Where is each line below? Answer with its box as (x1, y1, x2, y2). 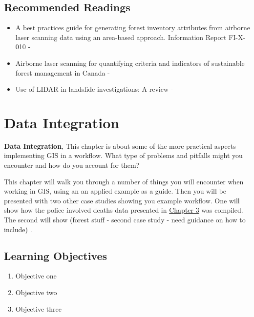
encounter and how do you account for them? (4, 160, 140, 170)
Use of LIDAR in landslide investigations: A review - (15, 84, 173, 94)
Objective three (15, 303, 62, 314)
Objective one (15, 271, 57, 281)
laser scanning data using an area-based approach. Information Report (15, 32, 227, 42)
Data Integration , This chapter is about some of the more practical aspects (4, 140, 236, 151)
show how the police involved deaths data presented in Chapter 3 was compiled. (4, 205, 243, 215)
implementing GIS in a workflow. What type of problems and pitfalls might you (4, 150, 243, 160)
